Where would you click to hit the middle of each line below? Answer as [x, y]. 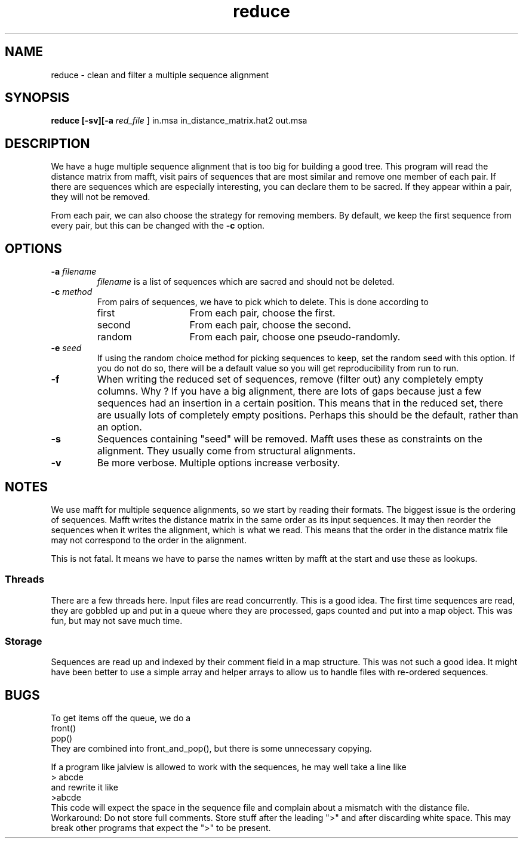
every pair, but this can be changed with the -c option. [158, 226]
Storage [24, 642]
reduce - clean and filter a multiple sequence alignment [160, 75]
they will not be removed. [101, 197]
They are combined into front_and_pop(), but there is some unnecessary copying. [211, 749]
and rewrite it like [84, 787]
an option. [119, 427]
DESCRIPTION [47, 143]
